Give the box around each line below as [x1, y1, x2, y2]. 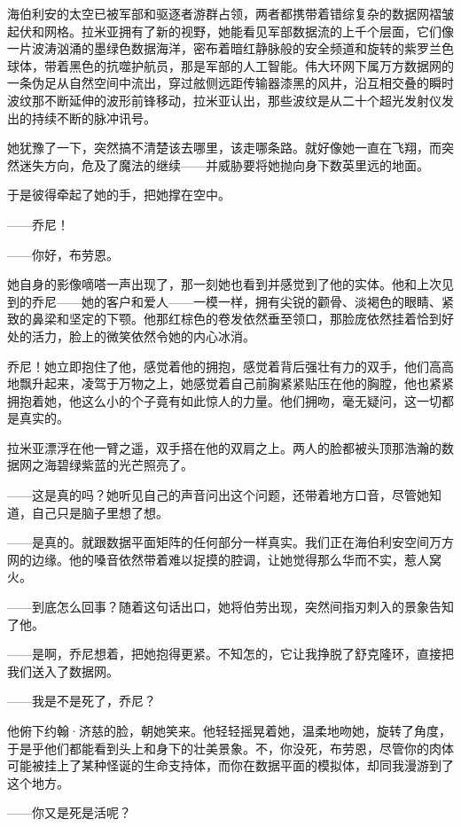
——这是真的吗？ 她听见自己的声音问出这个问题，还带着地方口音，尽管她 [7, 486, 429, 504]
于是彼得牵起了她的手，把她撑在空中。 [7, 185, 230, 204]
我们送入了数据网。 [7, 661, 119, 680]
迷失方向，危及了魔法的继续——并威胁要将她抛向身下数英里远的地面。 [19, 155, 429, 174]
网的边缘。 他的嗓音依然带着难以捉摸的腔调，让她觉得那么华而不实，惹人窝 [7, 550, 441, 568]
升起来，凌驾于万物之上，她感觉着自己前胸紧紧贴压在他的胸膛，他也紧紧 [31, 374, 454, 393]
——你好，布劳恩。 [7, 245, 119, 263]
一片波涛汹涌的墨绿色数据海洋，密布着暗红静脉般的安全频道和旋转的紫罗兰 [7, 39, 441, 58]
